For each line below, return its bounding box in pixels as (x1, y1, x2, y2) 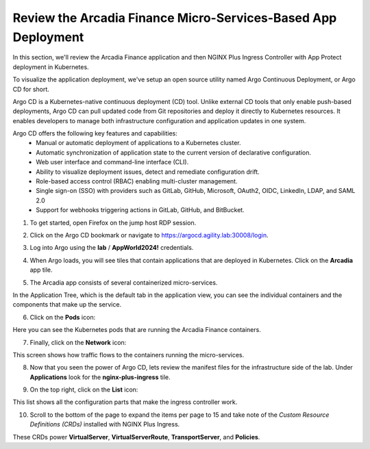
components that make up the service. (12, 300, 122, 309)
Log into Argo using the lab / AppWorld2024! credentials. (29, 244, 194, 252)
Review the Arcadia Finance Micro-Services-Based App (12, 10, 337, 25)
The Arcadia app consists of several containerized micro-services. (29, 278, 218, 287)
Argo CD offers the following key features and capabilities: (12, 129, 178, 138)
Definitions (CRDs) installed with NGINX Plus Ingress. (29, 420, 180, 428)
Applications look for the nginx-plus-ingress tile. (29, 373, 171, 381)
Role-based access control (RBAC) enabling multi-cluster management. (36, 177, 238, 185)
